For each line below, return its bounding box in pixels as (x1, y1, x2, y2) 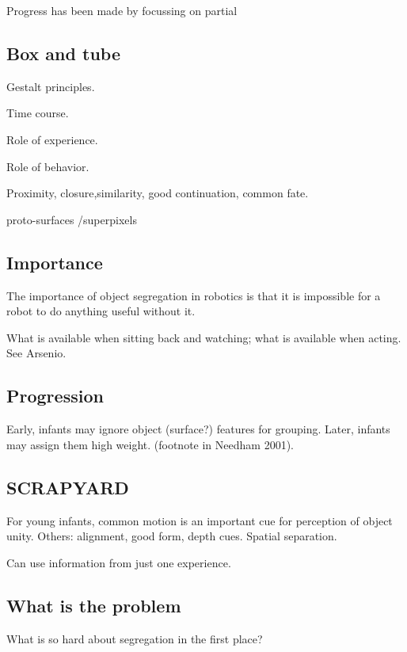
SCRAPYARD (6, 475, 129, 499)
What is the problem (6, 593, 181, 617)
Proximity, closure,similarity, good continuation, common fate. (6, 185, 309, 201)
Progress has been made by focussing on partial (6, 2, 238, 18)
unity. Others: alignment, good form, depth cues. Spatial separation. (6, 528, 337, 544)
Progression (6, 383, 104, 408)
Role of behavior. (6, 158, 89, 174)
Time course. (6, 105, 69, 121)
